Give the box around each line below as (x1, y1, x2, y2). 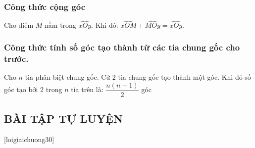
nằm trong (45, 20, 76, 30)
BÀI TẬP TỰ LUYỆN (4, 111, 123, 126)
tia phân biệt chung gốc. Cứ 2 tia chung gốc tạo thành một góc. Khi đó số (25, 72, 251, 82)
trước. (4, 52, 29, 64)
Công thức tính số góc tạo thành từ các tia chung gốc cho (4, 41, 240, 53)
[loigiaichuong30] (4, 134, 54, 145)
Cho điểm (4, 20, 34, 30)
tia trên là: (71, 84, 103, 95)
